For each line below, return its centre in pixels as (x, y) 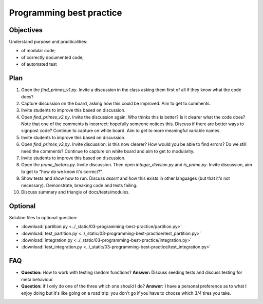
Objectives (26, 30)
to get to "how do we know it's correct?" (62, 171)
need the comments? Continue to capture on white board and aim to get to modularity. (108, 151)
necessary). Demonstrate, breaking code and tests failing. (79, 185)
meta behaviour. (37, 279)
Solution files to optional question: (43, 217)
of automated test (39, 64)
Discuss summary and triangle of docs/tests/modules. (75, 192)
